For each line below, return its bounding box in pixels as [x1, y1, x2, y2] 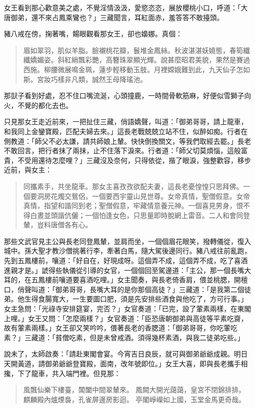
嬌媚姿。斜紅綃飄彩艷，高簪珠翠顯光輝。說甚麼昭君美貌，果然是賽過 [30, 54, 250, 65]
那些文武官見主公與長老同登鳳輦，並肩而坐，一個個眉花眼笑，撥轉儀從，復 [4, 236, 244, 246]
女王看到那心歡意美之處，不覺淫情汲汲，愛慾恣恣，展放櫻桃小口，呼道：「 [4, 2, 241, 12]
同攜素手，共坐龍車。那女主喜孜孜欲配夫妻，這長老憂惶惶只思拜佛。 [23, 181, 243, 191]
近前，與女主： [4, 164, 52, 175]
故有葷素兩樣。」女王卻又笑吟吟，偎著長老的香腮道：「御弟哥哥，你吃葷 [4, 323, 230, 333]
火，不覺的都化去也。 [4, 100, 73, 110]
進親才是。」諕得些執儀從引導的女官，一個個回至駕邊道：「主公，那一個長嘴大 [4, 265, 251, 275]
